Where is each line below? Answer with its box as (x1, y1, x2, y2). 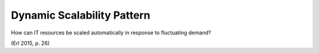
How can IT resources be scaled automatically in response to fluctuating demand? (11, 29, 211, 36)
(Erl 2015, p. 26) (11, 40, 50, 47)
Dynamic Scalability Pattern (11, 9, 151, 22)
